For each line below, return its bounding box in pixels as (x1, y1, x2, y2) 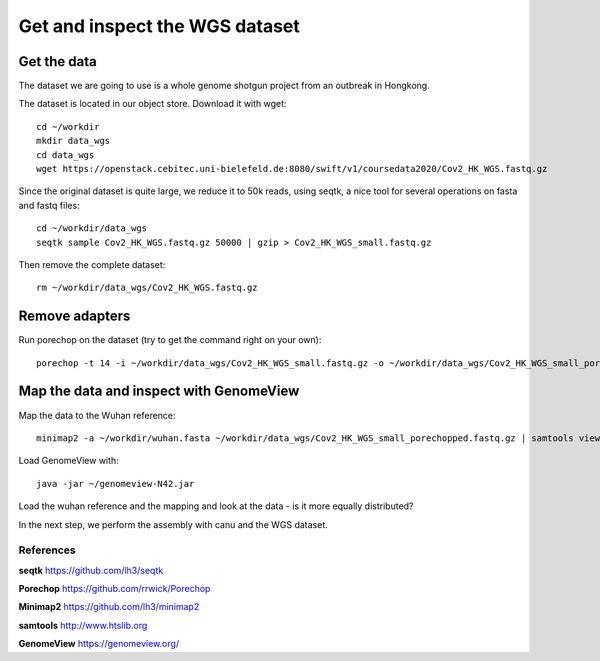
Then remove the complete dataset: (18, 258, 166, 270)
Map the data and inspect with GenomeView (18, 383, 300, 400)
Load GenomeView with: (18, 455, 119, 467)
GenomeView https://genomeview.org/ (18, 638, 180, 650)
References (18, 543, 76, 557)
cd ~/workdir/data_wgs (36, 223, 148, 234)
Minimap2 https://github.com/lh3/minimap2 (18, 601, 200, 613)
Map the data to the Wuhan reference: (18, 409, 176, 421)
